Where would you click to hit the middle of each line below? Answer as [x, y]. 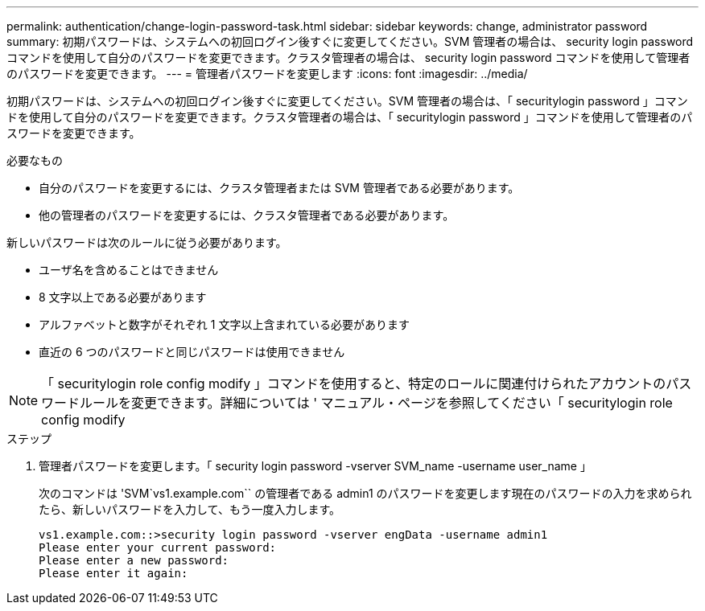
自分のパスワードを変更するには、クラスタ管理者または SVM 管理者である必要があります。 [279, 188]
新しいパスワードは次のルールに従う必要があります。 [147, 242]
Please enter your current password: [158, 547]
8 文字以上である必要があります [123, 297]
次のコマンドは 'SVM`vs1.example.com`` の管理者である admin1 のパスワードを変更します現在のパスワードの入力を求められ [365, 493]
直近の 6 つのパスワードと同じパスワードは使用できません [192, 352]
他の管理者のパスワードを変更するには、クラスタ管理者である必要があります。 [247, 215]
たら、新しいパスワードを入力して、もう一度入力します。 [190, 509]
